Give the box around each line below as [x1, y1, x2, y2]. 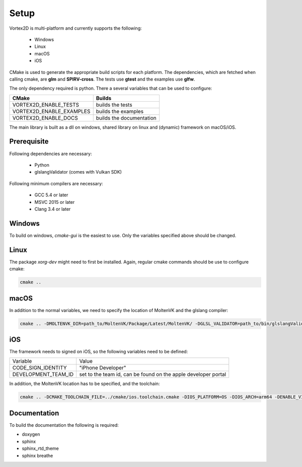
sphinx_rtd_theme [22, 445, 59, 451]
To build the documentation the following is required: [9, 422, 119, 428]
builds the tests [96, 101, 133, 108]
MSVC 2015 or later [34, 199, 75, 205]
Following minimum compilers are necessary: [9, 180, 103, 186]
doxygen [22, 431, 40, 437]
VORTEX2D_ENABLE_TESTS [12, 101, 80, 108]
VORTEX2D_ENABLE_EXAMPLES [12, 108, 91, 115]
